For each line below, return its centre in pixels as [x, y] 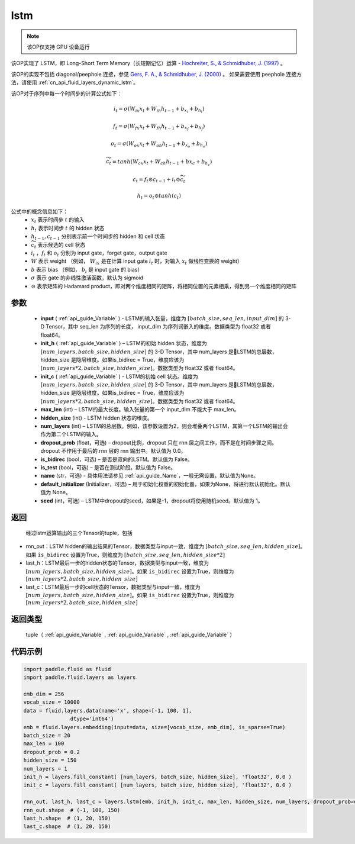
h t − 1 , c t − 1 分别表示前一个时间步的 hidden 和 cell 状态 [98, 237]
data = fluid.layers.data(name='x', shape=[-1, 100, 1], [108, 711]
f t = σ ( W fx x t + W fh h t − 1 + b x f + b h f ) [159, 127]
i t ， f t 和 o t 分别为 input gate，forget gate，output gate [99, 253]
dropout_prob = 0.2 [51, 752]
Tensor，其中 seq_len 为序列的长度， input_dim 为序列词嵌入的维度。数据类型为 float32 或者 [159, 327]
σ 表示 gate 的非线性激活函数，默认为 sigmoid [87, 278]
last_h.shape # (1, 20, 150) [67, 818]
